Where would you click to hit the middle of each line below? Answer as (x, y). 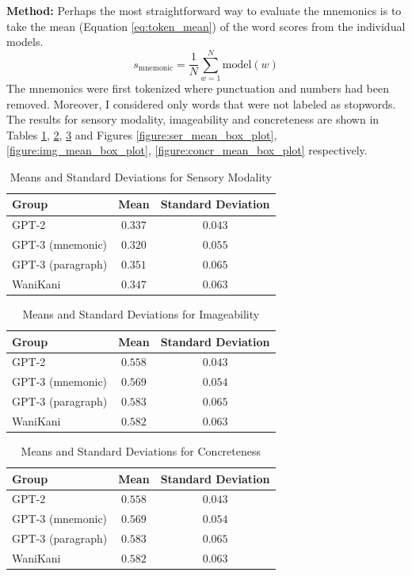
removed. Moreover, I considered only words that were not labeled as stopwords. (201, 103)
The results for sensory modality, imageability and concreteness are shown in (193, 119)
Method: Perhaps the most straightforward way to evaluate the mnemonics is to (204, 10)
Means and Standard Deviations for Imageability (141, 313)
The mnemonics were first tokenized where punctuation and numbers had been (198, 88)
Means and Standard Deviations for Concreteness (141, 451)
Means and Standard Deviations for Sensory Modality (141, 176)
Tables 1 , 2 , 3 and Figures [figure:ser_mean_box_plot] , (142, 134)
